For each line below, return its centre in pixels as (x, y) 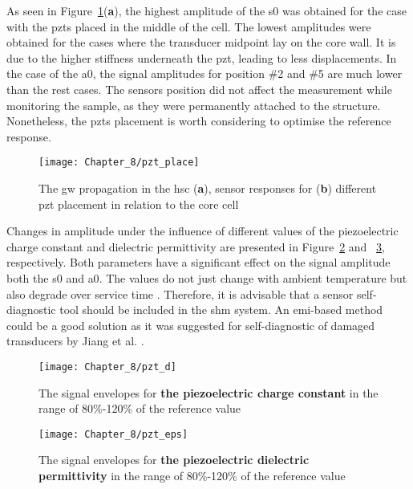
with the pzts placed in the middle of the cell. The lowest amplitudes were (189, 26)
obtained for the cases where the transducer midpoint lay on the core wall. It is (201, 42)
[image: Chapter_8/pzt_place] (119, 163)
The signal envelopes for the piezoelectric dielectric (174, 460)
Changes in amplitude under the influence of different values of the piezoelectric (202, 231)
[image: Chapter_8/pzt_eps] (113, 434)
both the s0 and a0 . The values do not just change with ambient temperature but (207, 277)
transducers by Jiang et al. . (75, 341)
